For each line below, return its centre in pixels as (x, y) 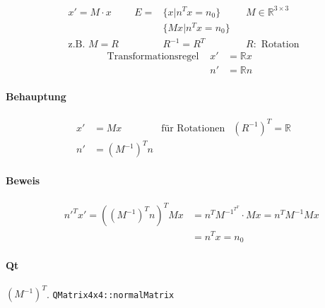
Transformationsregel (153, 57)
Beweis (23, 180)
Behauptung (36, 96)
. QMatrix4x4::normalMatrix (110, 294)
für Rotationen (193, 128)
